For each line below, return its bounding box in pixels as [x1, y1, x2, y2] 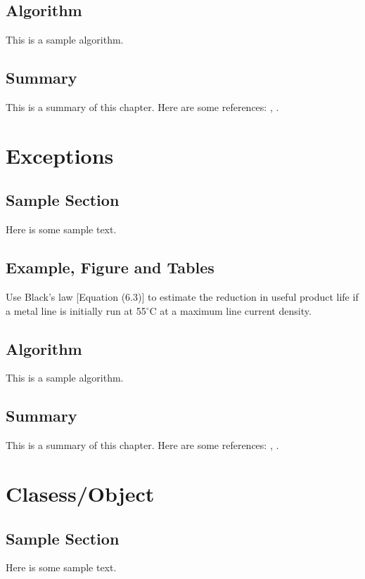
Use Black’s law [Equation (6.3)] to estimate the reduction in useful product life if [6, 289, 359, 304]
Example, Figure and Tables [6, 256, 214, 278]
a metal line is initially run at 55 [6, 303, 146, 318]
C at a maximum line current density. [149, 303, 312, 318]
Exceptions [6, 141, 114, 169]
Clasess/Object [6, 479, 155, 507]
